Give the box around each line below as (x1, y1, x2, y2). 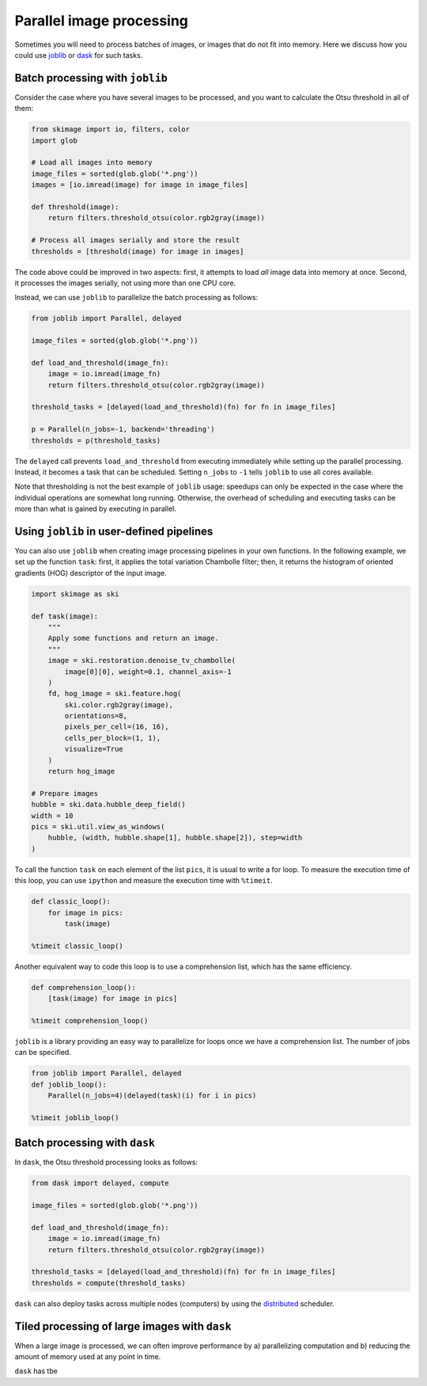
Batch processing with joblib (14, 71, 168, 85)
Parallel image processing (14, 12, 189, 29)
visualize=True (64, 744, 124, 754)
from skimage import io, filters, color (31, 125, 190, 134)
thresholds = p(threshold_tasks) (31, 436, 161, 445)
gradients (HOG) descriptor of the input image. (14, 568, 167, 577)
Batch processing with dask (14, 1137, 156, 1150)
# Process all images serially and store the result (31, 236, 240, 245)
